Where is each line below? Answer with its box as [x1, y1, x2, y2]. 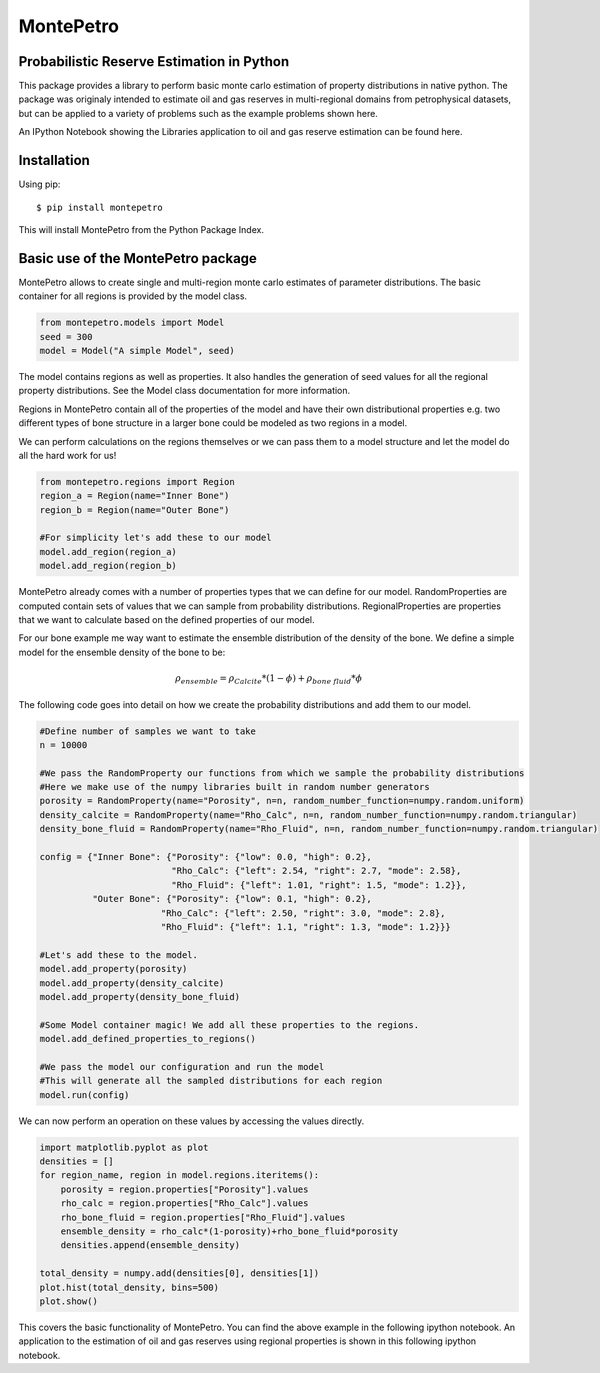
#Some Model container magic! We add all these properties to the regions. [39, 1019, 420, 1030]
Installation [18, 152, 90, 169]
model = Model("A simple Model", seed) [39, 345, 235, 356]
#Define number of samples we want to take [39, 725, 257, 737]
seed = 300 [39, 331, 93, 342]
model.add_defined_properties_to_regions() [39, 1033, 257, 1045]
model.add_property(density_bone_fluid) [39, 991, 240, 1002]
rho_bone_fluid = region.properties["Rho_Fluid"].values [60, 1211, 346, 1223]
